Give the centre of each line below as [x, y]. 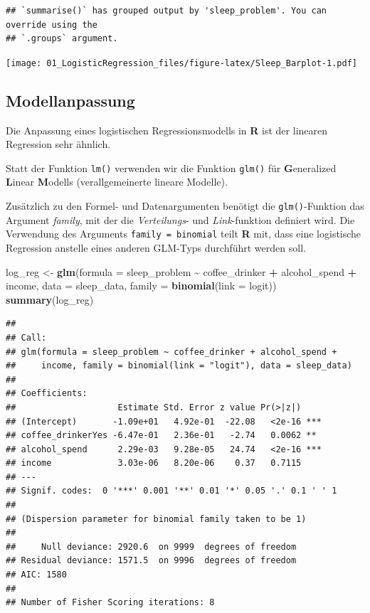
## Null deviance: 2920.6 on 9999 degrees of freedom [151, 547]
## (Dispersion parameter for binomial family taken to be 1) [156, 519]
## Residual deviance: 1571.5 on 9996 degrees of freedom [151, 561]
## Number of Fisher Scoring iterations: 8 [110, 603]
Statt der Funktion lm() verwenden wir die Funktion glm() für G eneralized [171, 167]
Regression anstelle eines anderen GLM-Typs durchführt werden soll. [156, 247]
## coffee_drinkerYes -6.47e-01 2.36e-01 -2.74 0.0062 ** [161, 436]
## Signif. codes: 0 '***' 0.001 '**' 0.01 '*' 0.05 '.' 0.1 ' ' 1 [171, 491]
